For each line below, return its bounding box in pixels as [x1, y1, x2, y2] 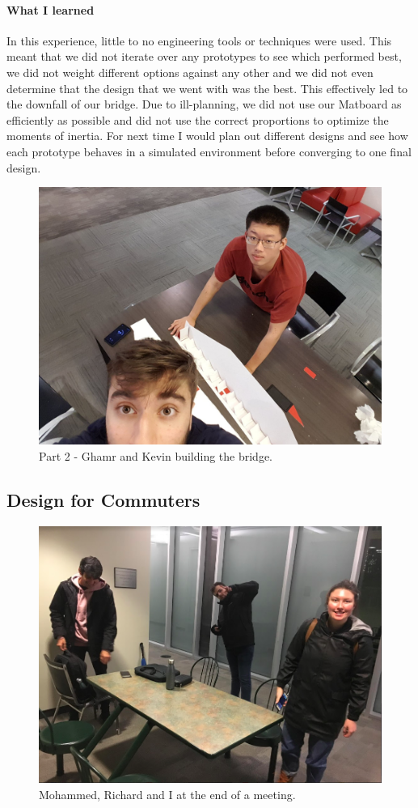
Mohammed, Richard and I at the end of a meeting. [39, 785, 296, 802]
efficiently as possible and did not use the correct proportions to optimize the [6, 111, 389, 128]
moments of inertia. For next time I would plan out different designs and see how [6, 127, 408, 144]
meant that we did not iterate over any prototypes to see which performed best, [6, 48, 402, 65]
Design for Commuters [6, 487, 201, 512]
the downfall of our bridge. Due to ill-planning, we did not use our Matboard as [6, 96, 402, 113]
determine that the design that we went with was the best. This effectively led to [6, 79, 408, 96]
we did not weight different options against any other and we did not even [6, 63, 374, 80]
